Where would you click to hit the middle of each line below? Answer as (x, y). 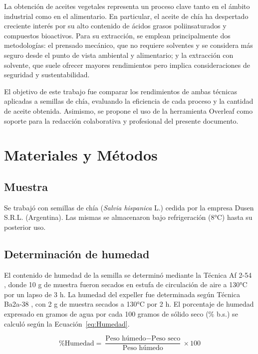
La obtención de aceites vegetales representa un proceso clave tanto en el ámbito (127, 6)
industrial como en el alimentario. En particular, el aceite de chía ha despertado (126, 16)
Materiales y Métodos (81, 155)
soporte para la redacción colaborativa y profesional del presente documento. (121, 120)
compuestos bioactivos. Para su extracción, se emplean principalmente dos (117, 35)
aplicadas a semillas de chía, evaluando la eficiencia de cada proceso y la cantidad (129, 101)
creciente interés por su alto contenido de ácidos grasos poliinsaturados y (115, 26)
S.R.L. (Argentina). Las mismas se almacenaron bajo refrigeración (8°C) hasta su (128, 217)
